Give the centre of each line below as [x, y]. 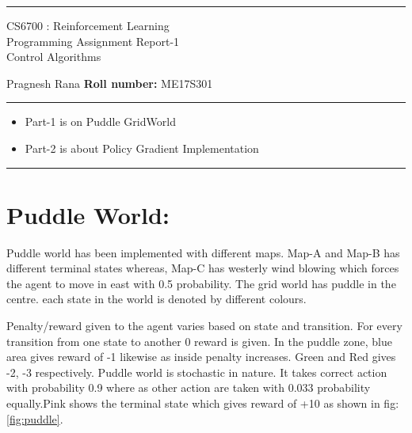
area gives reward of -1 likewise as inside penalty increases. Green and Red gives [201, 357]
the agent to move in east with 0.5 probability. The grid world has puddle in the [201, 283]
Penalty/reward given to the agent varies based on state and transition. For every [204, 326]
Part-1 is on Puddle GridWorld [100, 122]
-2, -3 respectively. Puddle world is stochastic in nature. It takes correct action [197, 372]
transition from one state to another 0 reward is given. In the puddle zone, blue [199, 341]
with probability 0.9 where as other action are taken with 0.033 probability [189, 387]
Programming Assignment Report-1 [93, 41]
